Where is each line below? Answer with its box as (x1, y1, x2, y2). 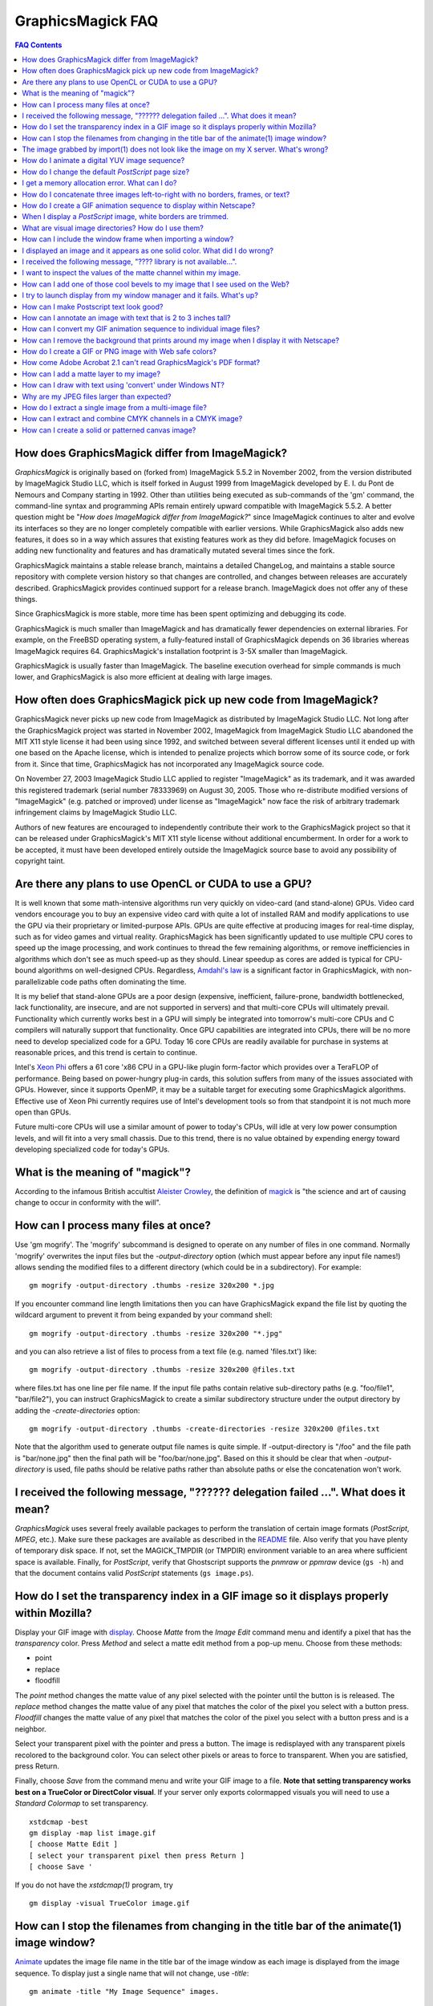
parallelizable (14, 977, 59, 986)
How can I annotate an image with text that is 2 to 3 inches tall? (22, 313, 232, 323)
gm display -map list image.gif (29, 1828, 156, 1837)
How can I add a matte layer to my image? (22, 369, 160, 379)
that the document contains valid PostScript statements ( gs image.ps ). (14, 1569, 254, 1578)
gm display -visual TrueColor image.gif (29, 1898, 190, 1907)
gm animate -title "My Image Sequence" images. (29, 1987, 220, 1996)
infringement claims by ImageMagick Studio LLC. (14, 807, 177, 818)
